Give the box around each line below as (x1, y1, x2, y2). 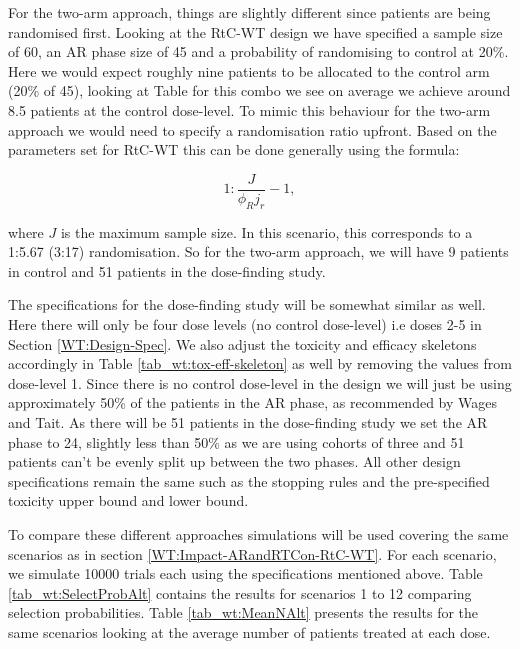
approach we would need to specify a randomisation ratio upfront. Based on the (8, 119, 497, 140)
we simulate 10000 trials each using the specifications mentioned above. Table (8, 563, 483, 584)
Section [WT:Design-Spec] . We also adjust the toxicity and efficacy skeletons (8, 333, 477, 354)
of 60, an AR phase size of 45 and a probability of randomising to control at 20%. (8, 41, 509, 62)
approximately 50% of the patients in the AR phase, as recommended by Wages (8, 392, 497, 413)
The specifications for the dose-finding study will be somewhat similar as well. (8, 294, 486, 315)
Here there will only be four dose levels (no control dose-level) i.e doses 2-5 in (8, 313, 482, 334)
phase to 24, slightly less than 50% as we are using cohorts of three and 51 (8, 431, 465, 452)
